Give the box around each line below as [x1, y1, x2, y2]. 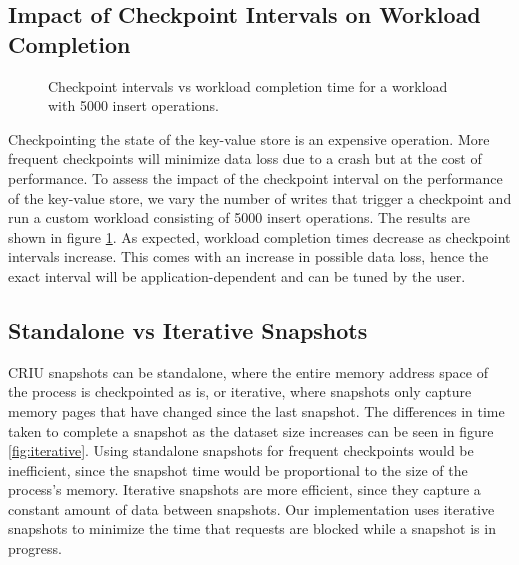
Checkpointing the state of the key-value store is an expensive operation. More [8, 128, 490, 149]
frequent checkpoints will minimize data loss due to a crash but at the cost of [8, 148, 482, 169]
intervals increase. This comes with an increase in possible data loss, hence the [8, 246, 489, 267]
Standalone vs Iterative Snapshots [8, 314, 368, 345]
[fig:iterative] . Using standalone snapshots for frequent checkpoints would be [8, 440, 474, 461]
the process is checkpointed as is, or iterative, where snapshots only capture [8, 381, 472, 402]
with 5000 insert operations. [48, 95, 219, 116]
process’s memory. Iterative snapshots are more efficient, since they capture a [8, 479, 481, 500]
